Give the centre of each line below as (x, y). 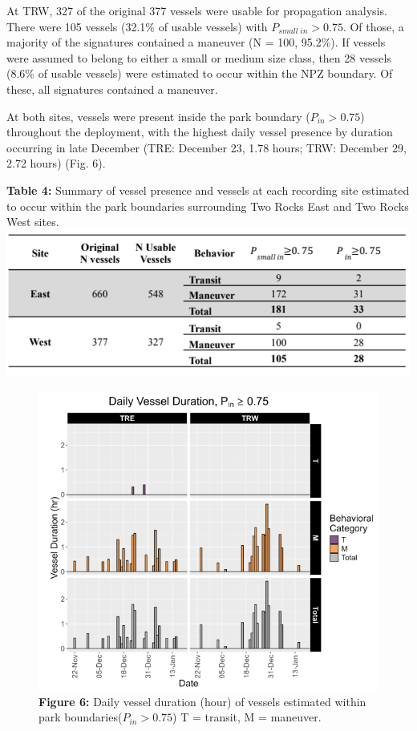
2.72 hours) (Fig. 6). (56, 163)
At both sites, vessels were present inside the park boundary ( (158, 116)
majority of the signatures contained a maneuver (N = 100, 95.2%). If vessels (196, 42)
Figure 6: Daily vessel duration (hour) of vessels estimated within (202, 701)
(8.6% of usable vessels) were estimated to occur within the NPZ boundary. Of (200, 73)
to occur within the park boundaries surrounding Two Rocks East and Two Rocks (208, 206)
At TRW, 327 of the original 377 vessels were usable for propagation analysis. (197, 10)
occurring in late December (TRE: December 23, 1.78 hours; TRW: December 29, (206, 147)
